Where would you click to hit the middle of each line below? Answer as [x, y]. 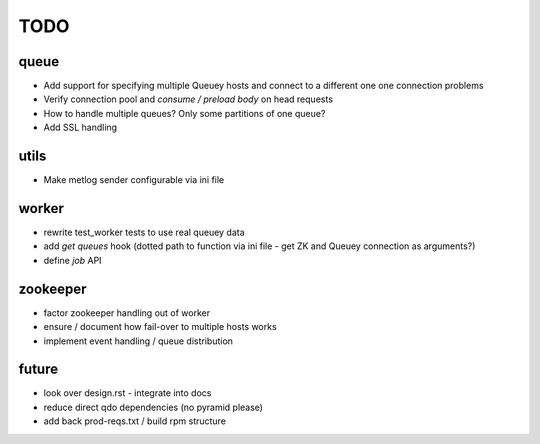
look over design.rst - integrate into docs [127, 393]
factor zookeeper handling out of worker [126, 312]
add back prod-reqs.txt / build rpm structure [135, 421]
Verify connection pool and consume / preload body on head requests [188, 99]
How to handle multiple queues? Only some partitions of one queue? [184, 113]
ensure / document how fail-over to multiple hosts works [160, 327]
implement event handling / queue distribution [138, 341]
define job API [72, 260]
